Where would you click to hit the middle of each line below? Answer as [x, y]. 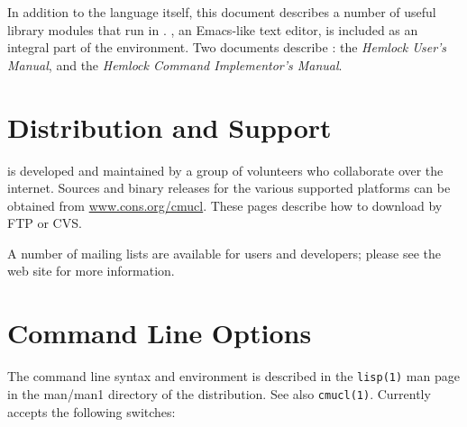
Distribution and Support [169, 127]
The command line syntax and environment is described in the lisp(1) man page [233, 376]
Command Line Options [160, 333]
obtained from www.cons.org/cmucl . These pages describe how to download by [225, 205]
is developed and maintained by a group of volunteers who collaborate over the [225, 170]
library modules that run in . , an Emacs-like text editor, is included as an [213, 29]
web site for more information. [91, 271]
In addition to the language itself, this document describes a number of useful [222, 12]
